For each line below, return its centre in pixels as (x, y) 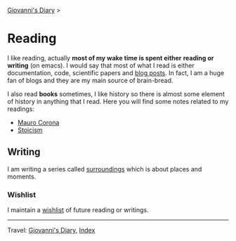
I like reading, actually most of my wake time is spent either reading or (111, 58)
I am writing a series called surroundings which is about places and (105, 169)
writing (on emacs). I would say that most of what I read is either (101, 65)
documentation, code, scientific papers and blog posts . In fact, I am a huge (116, 72)
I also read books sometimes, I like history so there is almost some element (116, 93)
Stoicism (30, 130)
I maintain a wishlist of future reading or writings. (78, 210)
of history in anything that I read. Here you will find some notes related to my (118, 101)
